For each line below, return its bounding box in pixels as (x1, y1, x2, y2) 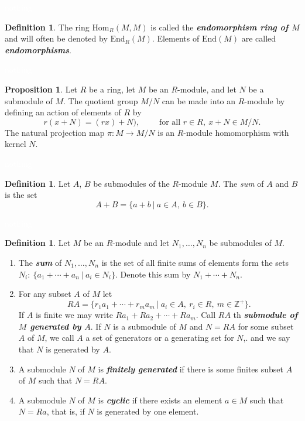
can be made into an (162, 94, 236, 107)
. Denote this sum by (115, 268, 191, 280)
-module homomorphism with (183, 126, 289, 138)
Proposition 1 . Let (5, 83, 78, 95)
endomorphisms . (5, 43, 71, 56)
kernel (5, 138, 26, 150)
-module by (244, 94, 285, 107)
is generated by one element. (97, 405, 199, 417)
